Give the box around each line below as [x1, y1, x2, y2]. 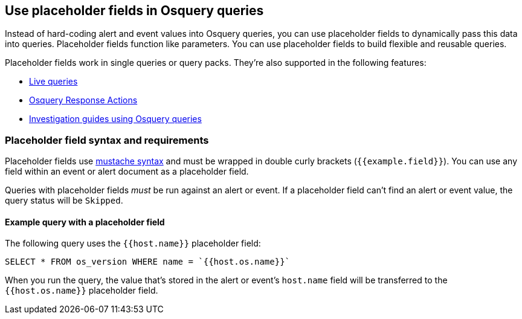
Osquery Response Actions [29, 95, 138, 106]
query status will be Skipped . [5, 195, 123, 206]
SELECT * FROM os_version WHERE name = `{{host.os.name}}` [5, 257, 291, 267]
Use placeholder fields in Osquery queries [5, 3, 264, 18]
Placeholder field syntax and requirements [5, 134, 209, 146]
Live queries [29, 76, 78, 87]
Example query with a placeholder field [5, 216, 165, 227]
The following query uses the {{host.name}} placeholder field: [5, 238, 261, 249]
